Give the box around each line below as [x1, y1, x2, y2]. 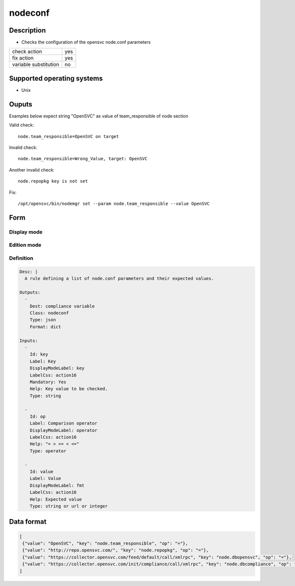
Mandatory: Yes [29, 379, 66, 384]
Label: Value [29, 476, 61, 482]
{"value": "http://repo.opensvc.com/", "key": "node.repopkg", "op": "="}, [22, 548, 209, 553]
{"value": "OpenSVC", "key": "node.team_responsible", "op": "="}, [22, 540, 188, 546]
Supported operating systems [9, 74, 103, 82]
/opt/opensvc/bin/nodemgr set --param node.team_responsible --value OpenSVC [18, 201, 210, 207]
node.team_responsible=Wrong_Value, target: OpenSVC [18, 156, 147, 162]
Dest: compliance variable [29, 303, 95, 309]
